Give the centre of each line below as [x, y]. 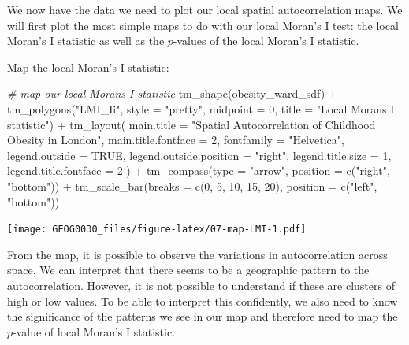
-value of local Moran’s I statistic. [94, 331]
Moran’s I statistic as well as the [86, 41]
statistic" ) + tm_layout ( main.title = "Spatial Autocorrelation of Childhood [191, 124]
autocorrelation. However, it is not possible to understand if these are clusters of [201, 285]
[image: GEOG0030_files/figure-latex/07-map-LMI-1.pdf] [157, 230]
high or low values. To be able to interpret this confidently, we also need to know [203, 300]
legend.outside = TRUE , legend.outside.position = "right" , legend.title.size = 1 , [199, 155]
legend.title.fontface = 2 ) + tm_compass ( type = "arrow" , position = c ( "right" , [199, 171]
